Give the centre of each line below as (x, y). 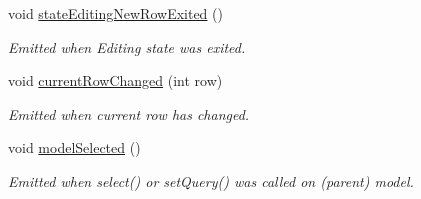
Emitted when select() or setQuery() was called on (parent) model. (211, 180)
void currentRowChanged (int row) (115, 80)
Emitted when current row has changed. (129, 113)
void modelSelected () (74, 147)
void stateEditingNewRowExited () (115, 13)
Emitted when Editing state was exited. (127, 46)
